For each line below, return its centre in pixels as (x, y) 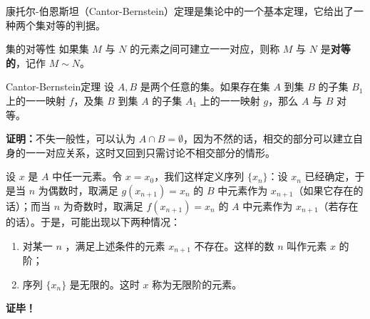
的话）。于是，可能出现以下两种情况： (93, 221)
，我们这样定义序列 (199, 176)
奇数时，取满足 (108, 205)
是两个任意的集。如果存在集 (205, 87)
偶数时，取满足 (83, 190)
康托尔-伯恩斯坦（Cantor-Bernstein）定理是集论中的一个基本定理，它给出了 (180, 11)
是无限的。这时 (104, 284)
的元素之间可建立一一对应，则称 (205, 49)
